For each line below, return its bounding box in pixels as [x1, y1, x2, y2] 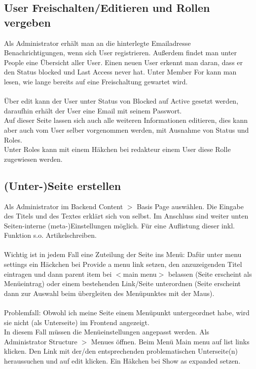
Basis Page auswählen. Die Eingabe [137, 201, 244, 211]
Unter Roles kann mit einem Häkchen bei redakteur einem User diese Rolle [4, 144, 231, 154]
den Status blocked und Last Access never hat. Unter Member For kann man [4, 67, 237, 77]
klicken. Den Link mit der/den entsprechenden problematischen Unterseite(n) [4, 346, 238, 356]
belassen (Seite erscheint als [168, 268, 252, 279]
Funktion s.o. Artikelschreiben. [4, 230, 97, 240]
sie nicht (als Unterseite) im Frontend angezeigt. [4, 317, 149, 327]
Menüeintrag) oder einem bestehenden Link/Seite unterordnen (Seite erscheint [4, 278, 241, 289]
